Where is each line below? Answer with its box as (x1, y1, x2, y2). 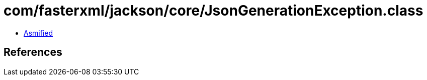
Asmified (24, 28, 53, 37)
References (4, 46, 62, 59)
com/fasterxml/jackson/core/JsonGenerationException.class (4, 2, 423, 19)
